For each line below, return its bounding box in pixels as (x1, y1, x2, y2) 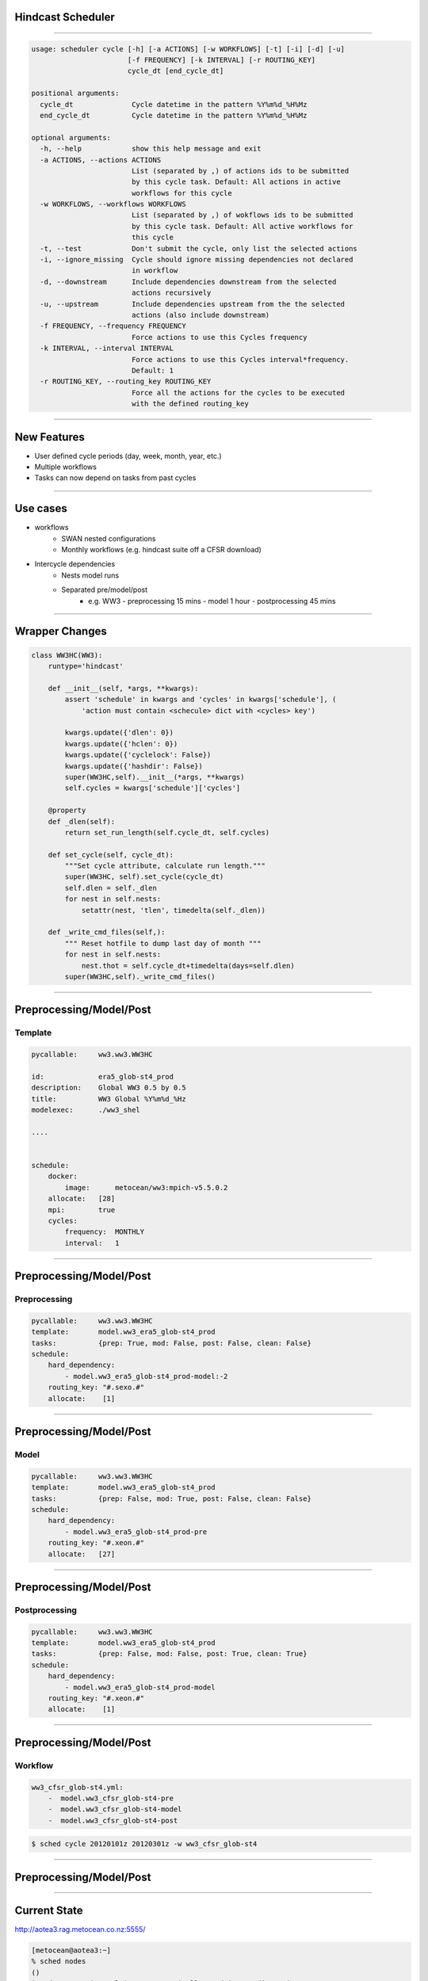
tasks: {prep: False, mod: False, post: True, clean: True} (31, 1649, 308, 1658)
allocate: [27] (48, 1549, 116, 1559)
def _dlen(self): (48, 817, 116, 826)
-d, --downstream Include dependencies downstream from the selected (40, 277, 337, 286)
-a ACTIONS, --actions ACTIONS (40, 155, 162, 164)
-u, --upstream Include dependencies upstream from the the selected (40, 300, 345, 308)
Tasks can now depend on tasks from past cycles (34, 473, 197, 483)
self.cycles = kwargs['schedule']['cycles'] (64, 784, 241, 792)
